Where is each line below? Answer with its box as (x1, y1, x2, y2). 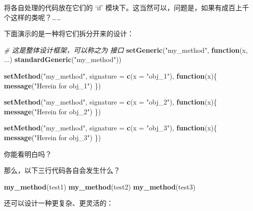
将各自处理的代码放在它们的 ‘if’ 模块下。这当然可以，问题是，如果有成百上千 (4, 2, 249, 12)
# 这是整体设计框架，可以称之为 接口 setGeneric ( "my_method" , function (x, (4, 44, 248, 55)
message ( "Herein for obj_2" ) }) (4, 106, 101, 116)
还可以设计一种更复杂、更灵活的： (4, 198, 113, 208)
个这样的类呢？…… (4, 12, 61, 22)
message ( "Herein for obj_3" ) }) (4, 132, 101, 142)
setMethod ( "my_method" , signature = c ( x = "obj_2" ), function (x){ (4, 97, 217, 107)
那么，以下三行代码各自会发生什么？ (4, 165, 120, 175)
